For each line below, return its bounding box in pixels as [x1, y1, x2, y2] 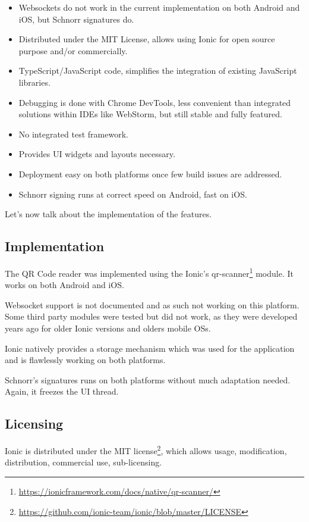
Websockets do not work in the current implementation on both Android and [18, 1, 300, 13]
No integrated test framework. [18, 127, 128, 140]
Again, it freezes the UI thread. [5, 385, 119, 398]
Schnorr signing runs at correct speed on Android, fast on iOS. [18, 187, 247, 200]
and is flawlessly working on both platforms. [5, 354, 166, 366]
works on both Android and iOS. [5, 279, 124, 291]
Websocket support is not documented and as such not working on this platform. [5, 298, 299, 311]
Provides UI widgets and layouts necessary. [18, 148, 175, 160]
